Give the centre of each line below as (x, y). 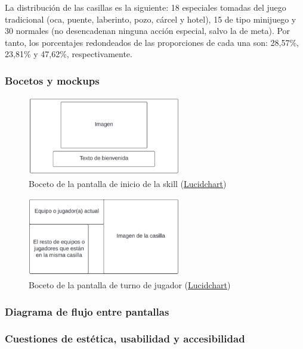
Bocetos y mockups (52, 80)
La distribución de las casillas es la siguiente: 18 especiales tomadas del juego (146, 7)
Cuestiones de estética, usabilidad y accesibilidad (125, 339)
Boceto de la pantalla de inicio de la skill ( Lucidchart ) (128, 183)
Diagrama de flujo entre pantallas (87, 311)
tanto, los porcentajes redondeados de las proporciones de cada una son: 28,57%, (152, 42)
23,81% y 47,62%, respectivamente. (69, 54)
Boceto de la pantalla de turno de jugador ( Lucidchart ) (130, 284)
